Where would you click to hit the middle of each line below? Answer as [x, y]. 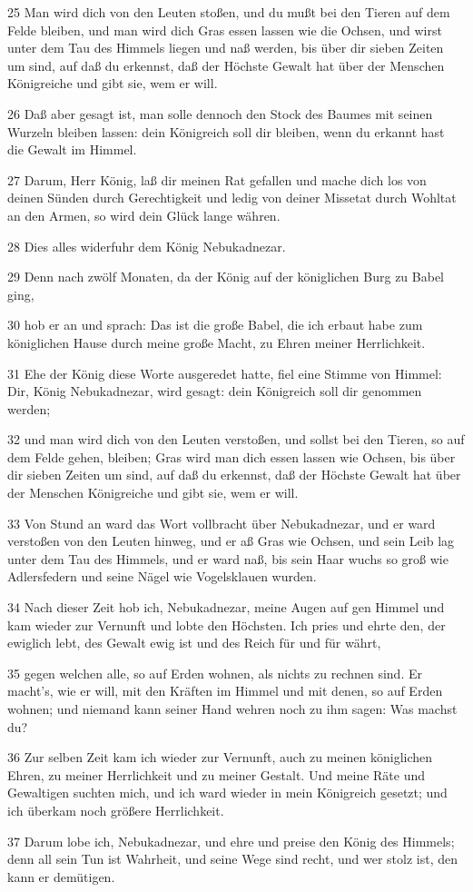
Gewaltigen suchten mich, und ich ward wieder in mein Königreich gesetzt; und [227, 793]
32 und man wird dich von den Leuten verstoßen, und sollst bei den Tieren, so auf [236, 439]
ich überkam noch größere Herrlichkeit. [116, 810]
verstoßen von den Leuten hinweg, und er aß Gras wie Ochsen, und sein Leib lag [231, 541]
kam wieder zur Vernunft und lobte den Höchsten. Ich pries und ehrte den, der [227, 624]
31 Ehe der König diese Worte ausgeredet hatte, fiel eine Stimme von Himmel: [225, 373]
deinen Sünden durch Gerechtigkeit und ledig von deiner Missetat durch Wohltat [232, 198]
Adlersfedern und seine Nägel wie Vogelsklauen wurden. [162, 576]
